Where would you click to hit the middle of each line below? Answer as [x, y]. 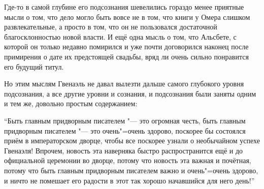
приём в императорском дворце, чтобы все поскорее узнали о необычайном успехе [132, 140]
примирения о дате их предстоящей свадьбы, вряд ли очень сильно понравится [126, 56]
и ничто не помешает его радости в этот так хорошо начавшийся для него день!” [129, 180]
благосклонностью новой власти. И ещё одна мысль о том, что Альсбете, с [120, 36]
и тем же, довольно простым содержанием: [71, 103]
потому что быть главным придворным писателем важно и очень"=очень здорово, [131, 170]
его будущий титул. [34, 66]
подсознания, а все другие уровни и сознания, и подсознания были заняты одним [130, 93]
